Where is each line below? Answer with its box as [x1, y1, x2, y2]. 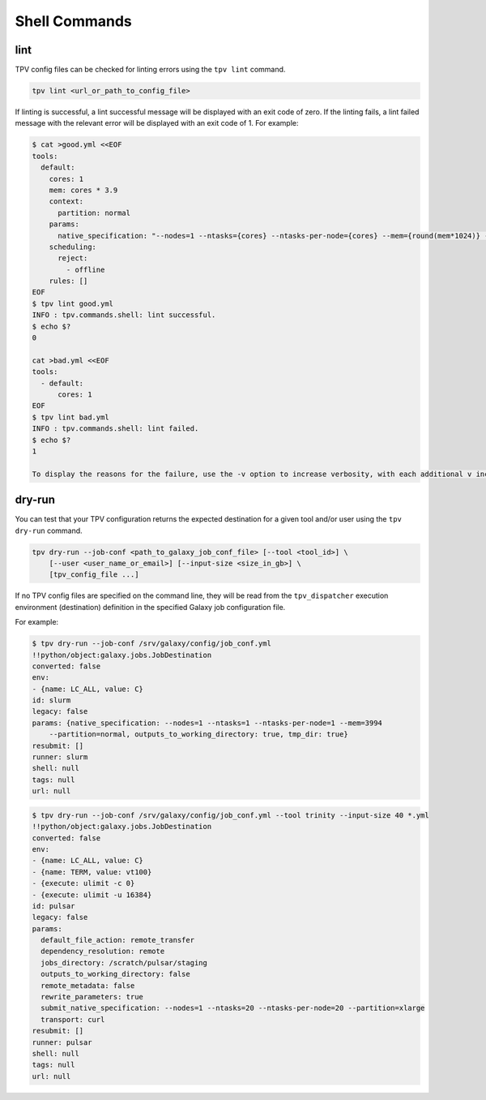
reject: [58, 254, 88, 263]
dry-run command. [15, 526, 83, 535]
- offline [66, 264, 105, 274]
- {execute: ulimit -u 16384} [32, 890, 152, 900]
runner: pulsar [32, 1038, 92, 1046]
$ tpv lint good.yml [32, 299, 113, 308]
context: [49, 197, 84, 206]
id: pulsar [32, 901, 75, 910]
